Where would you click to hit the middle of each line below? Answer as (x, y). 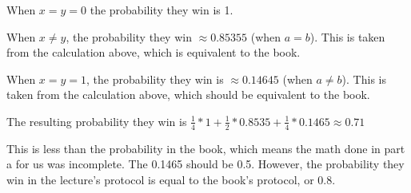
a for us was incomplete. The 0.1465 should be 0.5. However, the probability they (205, 164)
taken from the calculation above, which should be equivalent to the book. (188, 95)
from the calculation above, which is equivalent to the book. (154, 52)
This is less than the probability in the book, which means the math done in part (206, 148)
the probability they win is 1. (162, 10)
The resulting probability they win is (97, 121)
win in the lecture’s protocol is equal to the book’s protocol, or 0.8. (171, 179)
